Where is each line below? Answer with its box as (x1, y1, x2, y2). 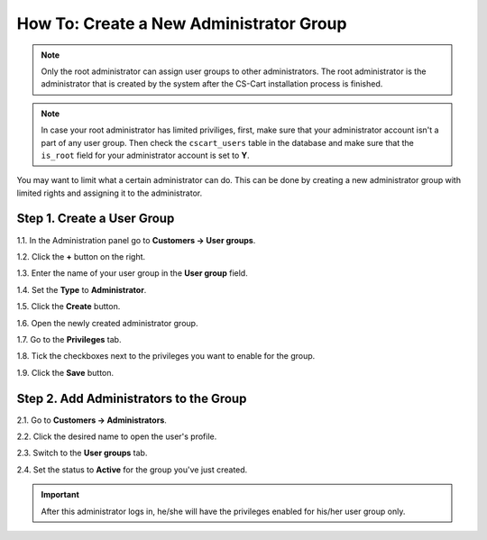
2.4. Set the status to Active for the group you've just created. (16, 464, 248, 475)
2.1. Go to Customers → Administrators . (16, 415, 167, 426)
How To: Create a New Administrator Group (16, 14, 347, 33)
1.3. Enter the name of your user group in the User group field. (16, 268, 248, 279)
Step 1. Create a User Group (16, 211, 175, 226)
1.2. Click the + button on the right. (16, 251, 146, 261)
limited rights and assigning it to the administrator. (16, 188, 203, 198)
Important (41, 490, 80, 500)
